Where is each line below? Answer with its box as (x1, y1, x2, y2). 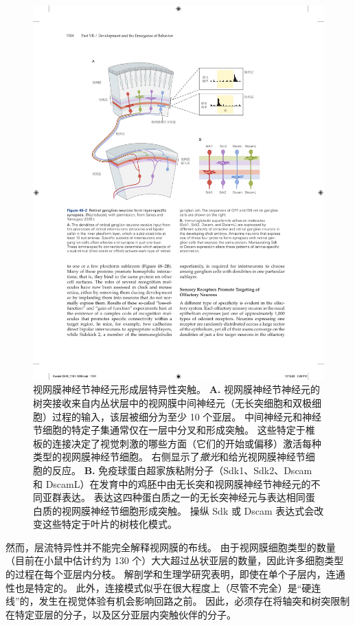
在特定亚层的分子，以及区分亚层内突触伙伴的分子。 (5, 607, 236, 621)
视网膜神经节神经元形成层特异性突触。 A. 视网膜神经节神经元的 (33, 382, 320, 396)
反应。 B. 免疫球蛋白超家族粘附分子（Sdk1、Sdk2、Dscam (51, 462, 312, 477)
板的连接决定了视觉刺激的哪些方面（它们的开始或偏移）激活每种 (33, 436, 321, 450)
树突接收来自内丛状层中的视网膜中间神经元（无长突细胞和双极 (33, 395, 312, 410)
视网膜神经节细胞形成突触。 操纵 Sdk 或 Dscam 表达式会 (61, 503, 314, 517)
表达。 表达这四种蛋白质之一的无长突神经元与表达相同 (61, 490, 306, 504)
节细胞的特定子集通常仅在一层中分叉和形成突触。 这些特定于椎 (33, 423, 315, 437)
